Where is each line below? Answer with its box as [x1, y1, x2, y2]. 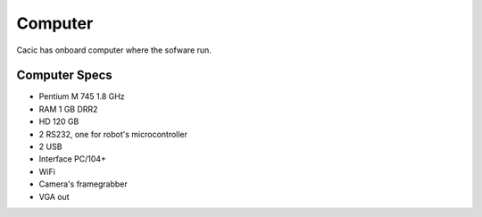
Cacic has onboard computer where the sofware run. [16, 45, 212, 55]
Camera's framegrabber [38, 179, 129, 189]
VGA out [38, 191, 71, 202]
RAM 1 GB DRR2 [38, 104, 98, 114]
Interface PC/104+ [38, 154, 107, 164]
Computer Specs [16, 68, 113, 83]
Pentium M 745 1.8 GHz [38, 91, 125, 102]
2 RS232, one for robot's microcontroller [38, 129, 187, 139]
